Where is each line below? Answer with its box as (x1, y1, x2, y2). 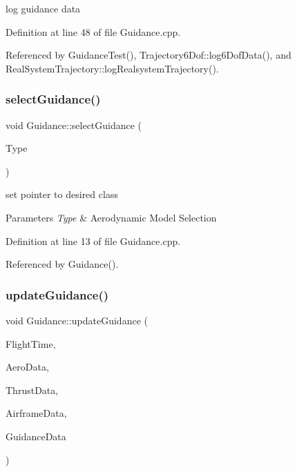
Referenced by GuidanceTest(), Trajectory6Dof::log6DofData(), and (6, 48, 291, 62)
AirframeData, (6, 406, 67, 420)
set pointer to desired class (6, 187, 118, 201)
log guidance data (6, 1, 81, 15)
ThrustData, (6, 382, 59, 397)
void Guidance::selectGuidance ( (6, 117, 142, 132)
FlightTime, (6, 336, 56, 351)
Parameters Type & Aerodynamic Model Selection (6, 210, 217, 224)
